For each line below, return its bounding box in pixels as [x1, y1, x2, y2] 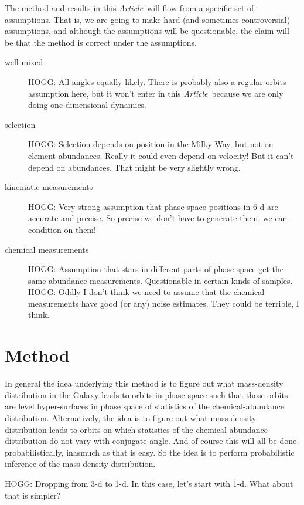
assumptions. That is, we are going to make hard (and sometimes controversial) [5, 13, 291, 25]
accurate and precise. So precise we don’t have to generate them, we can [28, 212, 288, 224]
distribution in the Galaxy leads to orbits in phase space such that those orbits [5, 388, 288, 401]
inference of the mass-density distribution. [5, 457, 156, 470]
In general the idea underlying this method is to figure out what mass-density [5, 377, 283, 389]
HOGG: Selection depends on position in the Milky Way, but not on [28, 138, 274, 150]
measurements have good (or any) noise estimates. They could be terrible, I [28, 297, 299, 309]
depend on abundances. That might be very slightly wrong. [28, 161, 241, 173]
